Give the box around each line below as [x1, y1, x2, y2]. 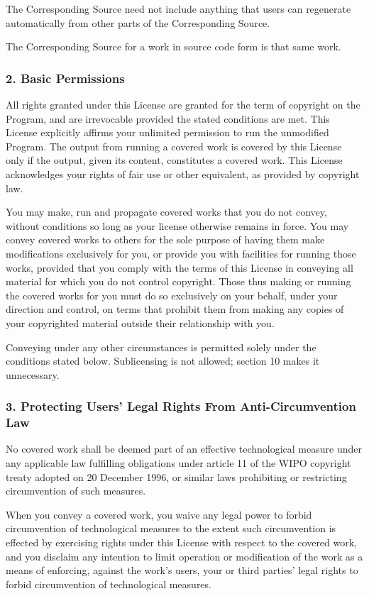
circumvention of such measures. [6, 483, 146, 498]
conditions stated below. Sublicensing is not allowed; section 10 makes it [6, 353, 320, 368]
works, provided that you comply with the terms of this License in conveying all [6, 260, 353, 275]
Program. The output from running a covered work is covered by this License [6, 138, 342, 153]
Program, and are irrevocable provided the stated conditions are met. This [6, 111, 330, 126]
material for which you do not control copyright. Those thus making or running [6, 274, 351, 289]
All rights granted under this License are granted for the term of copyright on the [6, 97, 360, 111]
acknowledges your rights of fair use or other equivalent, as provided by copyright [6, 166, 360, 181]
